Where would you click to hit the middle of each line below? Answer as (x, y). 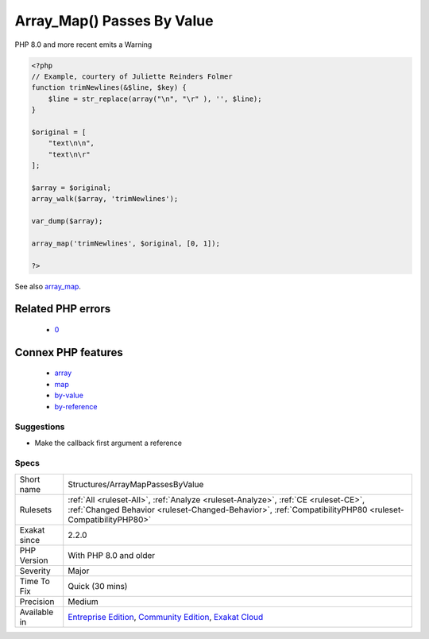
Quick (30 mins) (98, 586)
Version (34, 560)
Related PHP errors (63, 309)
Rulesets (35, 509)
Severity (35, 571)
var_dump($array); (67, 221)
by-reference (76, 406)
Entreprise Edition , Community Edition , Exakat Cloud (166, 617)
